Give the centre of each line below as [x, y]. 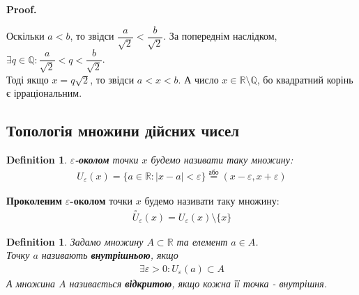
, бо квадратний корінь [305, 79]
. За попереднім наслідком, [220, 36]
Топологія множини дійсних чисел [123, 130]
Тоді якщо [28, 79]
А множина [31, 283]
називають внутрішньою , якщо [110, 255]
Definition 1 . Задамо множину [75, 241]
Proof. [22, 9]
